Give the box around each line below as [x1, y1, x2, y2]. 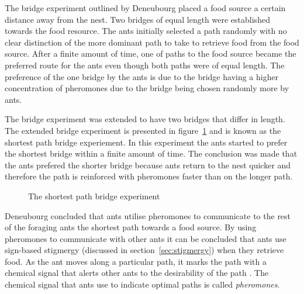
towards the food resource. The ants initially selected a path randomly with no [5, 25, 287, 37]
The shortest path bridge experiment [28, 189, 160, 202]
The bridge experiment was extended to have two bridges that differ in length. [5, 113, 285, 125]
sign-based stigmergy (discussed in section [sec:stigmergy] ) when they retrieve [5, 244, 284, 256]
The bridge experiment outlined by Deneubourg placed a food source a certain [5, 2, 286, 13]
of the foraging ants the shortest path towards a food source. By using [5, 221, 257, 233]
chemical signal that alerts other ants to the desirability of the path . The [5, 267, 269, 279]
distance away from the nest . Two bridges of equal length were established [5, 13, 270, 25]
